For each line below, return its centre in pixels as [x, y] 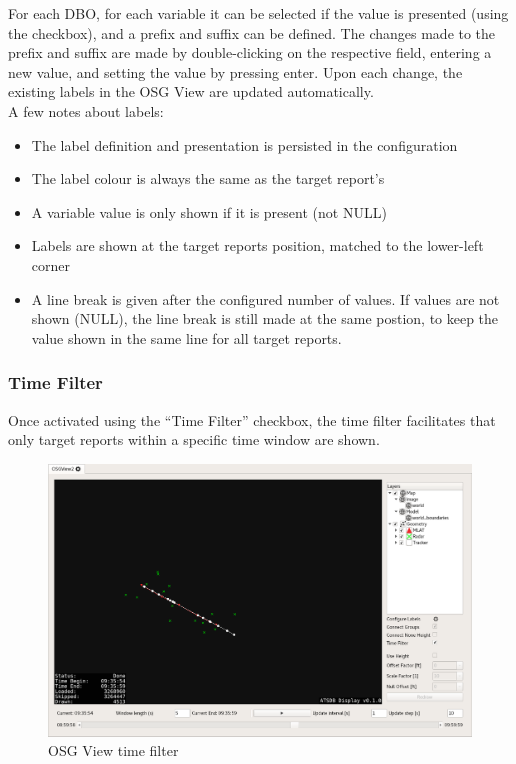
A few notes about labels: [86, 110]
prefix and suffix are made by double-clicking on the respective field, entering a [250, 52]
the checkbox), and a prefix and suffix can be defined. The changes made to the [252, 32]
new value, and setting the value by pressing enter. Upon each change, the [235, 71]
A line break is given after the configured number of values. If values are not [265, 298]
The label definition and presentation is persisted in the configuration [244, 144]
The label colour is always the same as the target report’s [208, 178]
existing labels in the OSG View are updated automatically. [191, 91]
